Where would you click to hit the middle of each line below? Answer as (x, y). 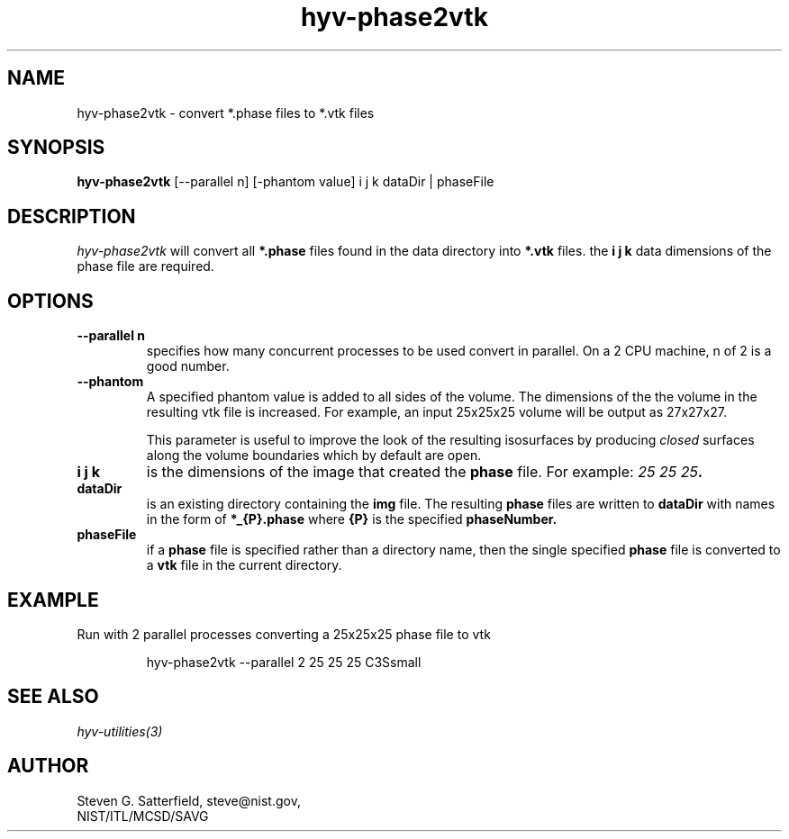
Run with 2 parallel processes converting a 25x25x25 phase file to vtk (284, 634)
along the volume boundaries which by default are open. (314, 456)
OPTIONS (50, 301)
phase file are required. (145, 266)
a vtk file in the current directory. (244, 565)
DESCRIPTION (72, 216)
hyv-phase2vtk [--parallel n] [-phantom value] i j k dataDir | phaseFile (286, 182)
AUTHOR (48, 766)
